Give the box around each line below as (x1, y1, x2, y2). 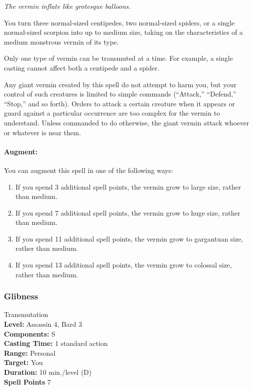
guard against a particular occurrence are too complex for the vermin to (4, 108, 220, 118)
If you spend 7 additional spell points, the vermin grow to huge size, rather (15, 207, 241, 218)
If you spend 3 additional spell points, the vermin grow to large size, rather (15, 181, 241, 192)
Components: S (4, 328, 55, 339)
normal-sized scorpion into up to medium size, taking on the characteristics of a (4, 27, 243, 37)
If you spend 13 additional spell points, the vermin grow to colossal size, (15, 260, 232, 270)
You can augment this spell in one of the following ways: (4, 165, 173, 175)
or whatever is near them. (4, 127, 81, 137)
